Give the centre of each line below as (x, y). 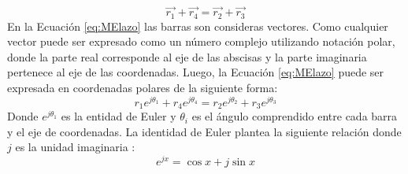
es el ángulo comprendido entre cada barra (295, 116)
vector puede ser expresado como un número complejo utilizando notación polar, (201, 41)
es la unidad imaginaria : (75, 147)
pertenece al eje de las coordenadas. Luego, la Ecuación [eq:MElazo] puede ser (196, 72)
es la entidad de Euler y (119, 116)
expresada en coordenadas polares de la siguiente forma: (143, 88)
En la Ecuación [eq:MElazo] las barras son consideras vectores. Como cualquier (198, 26)
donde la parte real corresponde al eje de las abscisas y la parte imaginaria (187, 56)
